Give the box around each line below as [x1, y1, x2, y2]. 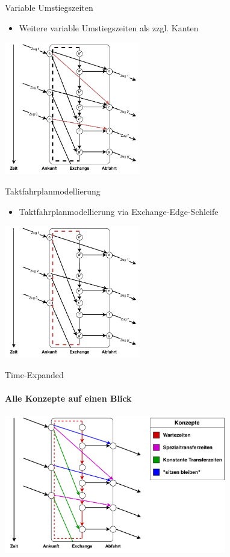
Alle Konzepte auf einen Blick [5, 392, 132, 405]
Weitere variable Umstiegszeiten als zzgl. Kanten [19, 21, 199, 34]
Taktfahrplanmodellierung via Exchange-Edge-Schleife [19, 205, 219, 217]
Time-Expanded [5, 368, 64, 381]
